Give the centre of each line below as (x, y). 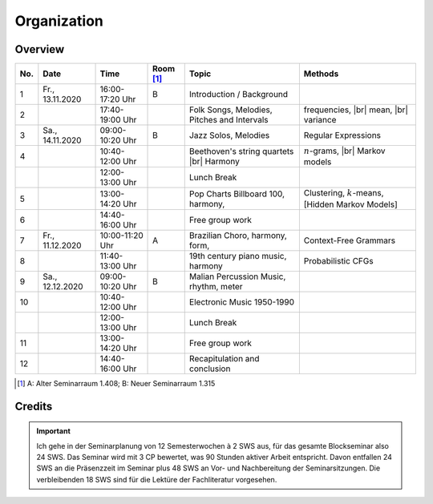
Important (54, 431)
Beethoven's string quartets (241, 151)
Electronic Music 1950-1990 (242, 302)
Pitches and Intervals (229, 120)
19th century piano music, (238, 256)
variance (320, 120)
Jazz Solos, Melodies (229, 135)
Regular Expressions (342, 135)
